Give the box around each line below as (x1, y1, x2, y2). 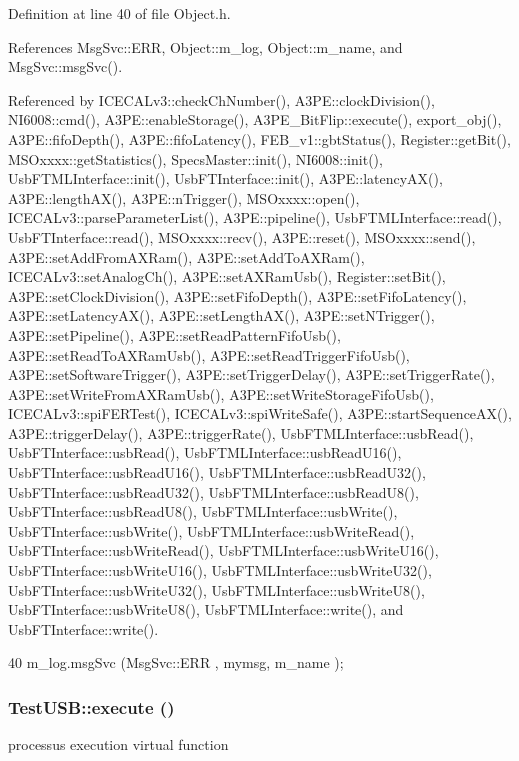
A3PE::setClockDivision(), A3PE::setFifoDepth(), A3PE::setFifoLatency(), (8, 285, 467, 306)
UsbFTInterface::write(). (8, 618, 159, 639)
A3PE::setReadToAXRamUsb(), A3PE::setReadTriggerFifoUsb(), (8, 344, 410, 365)
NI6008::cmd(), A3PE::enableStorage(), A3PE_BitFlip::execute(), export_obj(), (8, 109, 502, 130)
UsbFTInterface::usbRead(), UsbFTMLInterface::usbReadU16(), (8, 442, 402, 463)
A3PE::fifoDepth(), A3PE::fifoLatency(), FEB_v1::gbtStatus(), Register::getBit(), (8, 128, 511, 149)
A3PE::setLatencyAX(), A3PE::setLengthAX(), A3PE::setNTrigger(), (8, 305, 435, 326)
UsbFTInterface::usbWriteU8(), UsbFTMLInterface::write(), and (8, 599, 404, 620)
